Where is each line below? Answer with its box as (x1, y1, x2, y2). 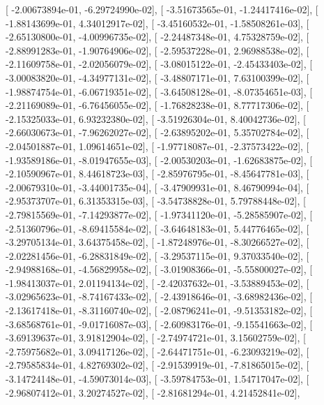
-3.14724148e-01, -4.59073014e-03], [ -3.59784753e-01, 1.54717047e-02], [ (6, 371, 309, 386)
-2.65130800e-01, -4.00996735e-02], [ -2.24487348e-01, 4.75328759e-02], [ (6, 29, 309, 44)
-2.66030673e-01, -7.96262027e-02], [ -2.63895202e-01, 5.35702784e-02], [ (6, 125, 309, 140)
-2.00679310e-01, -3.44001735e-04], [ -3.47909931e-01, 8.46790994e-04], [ (6, 179, 309, 194)
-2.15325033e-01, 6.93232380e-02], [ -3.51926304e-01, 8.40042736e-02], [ (6, 111, 306, 126)
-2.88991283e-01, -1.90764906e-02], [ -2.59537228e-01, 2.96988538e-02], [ (6, 43, 309, 57)
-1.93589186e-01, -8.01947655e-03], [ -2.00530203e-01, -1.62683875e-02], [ (6, 152, 313, 167)
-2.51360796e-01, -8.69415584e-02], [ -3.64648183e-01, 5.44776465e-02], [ (6, 221, 309, 235)
